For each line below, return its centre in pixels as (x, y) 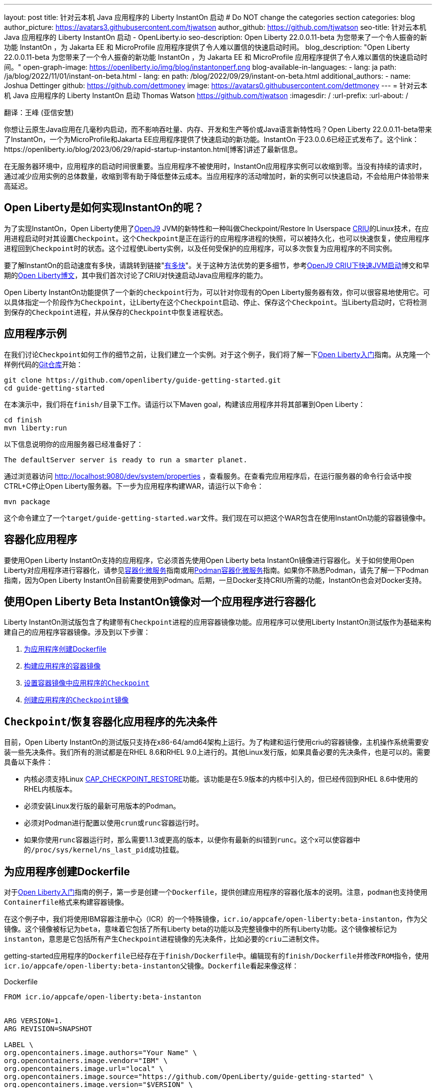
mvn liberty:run (36, 428)
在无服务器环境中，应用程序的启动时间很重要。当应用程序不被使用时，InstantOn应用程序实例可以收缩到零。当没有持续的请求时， (215, 166)
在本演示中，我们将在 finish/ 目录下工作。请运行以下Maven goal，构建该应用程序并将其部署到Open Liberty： (185, 404)
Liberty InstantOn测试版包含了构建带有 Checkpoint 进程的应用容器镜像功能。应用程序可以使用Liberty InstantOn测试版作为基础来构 (218, 622)
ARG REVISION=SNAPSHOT (48, 1029)
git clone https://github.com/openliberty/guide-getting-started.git (143, 380)
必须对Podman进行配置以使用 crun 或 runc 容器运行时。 (113, 823)
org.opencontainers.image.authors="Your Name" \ (101, 1053)
